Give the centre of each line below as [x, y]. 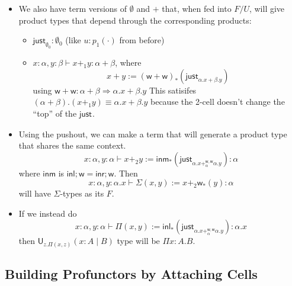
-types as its [82, 193]
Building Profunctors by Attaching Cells [131, 274]
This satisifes [173, 90]
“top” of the [55, 113]
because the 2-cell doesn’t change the [218, 102]
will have [35, 193]
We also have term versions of [73, 8]
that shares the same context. [72, 145]
